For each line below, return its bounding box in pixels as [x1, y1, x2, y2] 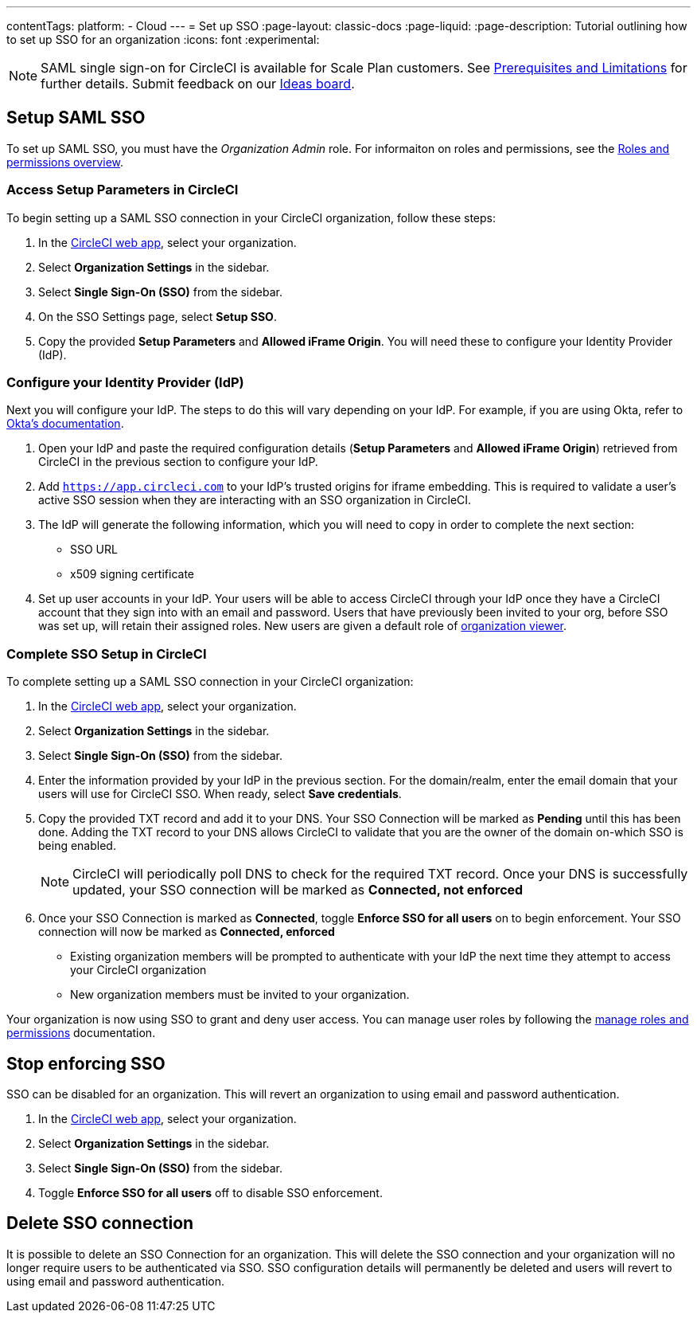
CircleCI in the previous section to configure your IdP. [38, 455, 318, 469]
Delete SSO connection [6, 1213, 194, 1234]
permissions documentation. [6, 1026, 156, 1040]
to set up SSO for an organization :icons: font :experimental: [6, 33, 320, 46]
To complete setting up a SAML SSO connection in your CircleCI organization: [6, 675, 414, 689]
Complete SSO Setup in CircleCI [6, 645, 207, 662]
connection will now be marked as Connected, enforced [38, 925, 335, 939]
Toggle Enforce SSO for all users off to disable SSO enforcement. [38, 1185, 383, 1200]
